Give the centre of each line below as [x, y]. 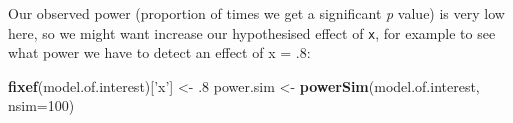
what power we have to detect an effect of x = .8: [159, 52]
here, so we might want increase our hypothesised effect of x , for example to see [252, 32]
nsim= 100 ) [41, 105]
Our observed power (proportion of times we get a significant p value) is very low [256, 13]
